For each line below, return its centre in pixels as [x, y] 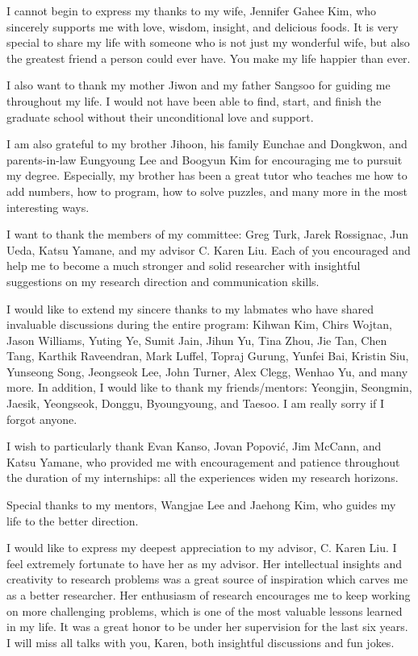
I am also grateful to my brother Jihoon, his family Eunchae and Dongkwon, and [207, 144]
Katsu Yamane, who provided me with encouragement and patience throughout [203, 461]
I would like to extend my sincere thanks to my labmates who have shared [190, 308]
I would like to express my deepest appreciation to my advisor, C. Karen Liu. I [202, 548]
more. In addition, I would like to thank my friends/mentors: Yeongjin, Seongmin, [209, 387]
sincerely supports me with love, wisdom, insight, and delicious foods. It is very [203, 26]
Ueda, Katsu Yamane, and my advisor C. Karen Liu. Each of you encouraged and [209, 249]
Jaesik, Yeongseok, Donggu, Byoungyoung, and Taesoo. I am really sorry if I [196, 403]
